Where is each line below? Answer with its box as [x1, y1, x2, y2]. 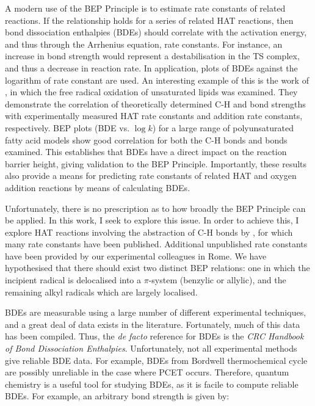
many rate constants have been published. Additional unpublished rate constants [5, 237, 308, 250]
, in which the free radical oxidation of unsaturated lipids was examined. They [5, 85, 298, 98]
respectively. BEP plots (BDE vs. [5, 121, 130, 134]
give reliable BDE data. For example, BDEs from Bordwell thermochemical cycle [5, 353, 308, 366]
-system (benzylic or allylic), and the [148, 274, 286, 286]
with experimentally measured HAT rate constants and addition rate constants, [5, 109, 303, 122]
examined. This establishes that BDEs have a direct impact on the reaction [5, 145, 287, 158]
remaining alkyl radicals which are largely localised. [5, 285, 198, 298]
